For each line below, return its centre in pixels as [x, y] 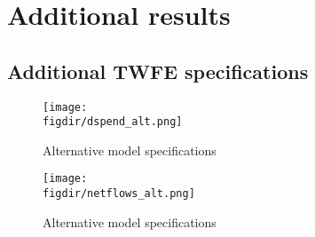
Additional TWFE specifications [158, 71]
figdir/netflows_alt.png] [119, 194]
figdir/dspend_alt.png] [113, 122]
